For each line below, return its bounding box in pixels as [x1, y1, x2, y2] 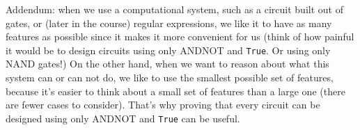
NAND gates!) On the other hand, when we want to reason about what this [6, 56, 329, 71]
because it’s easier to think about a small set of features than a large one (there [6, 83, 345, 98]
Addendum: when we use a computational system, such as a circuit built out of [6, 2, 343, 16]
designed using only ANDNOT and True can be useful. [6, 111, 240, 125]
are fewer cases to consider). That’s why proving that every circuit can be [6, 97, 320, 112]
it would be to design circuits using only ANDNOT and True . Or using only [6, 42, 331, 57]
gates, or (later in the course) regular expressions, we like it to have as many [6, 15, 332, 30]
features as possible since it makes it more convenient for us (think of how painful [6, 29, 354, 44]
